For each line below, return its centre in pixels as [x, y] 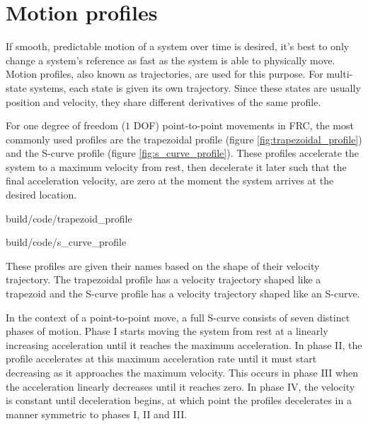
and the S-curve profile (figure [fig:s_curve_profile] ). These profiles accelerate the [183, 153]
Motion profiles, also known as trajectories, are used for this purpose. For [165, 74]
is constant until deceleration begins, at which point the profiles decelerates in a [179, 400]
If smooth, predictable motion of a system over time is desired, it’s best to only [178, 46]
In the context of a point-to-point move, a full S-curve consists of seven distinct [178, 317]
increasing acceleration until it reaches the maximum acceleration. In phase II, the [184, 344]
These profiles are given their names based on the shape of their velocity [163, 265]
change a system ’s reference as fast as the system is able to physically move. [171, 60]
